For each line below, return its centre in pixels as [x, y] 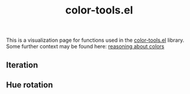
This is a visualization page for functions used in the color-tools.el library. [95, 40]
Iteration [22, 65]
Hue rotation [30, 85]
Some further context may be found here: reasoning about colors [85, 46]
